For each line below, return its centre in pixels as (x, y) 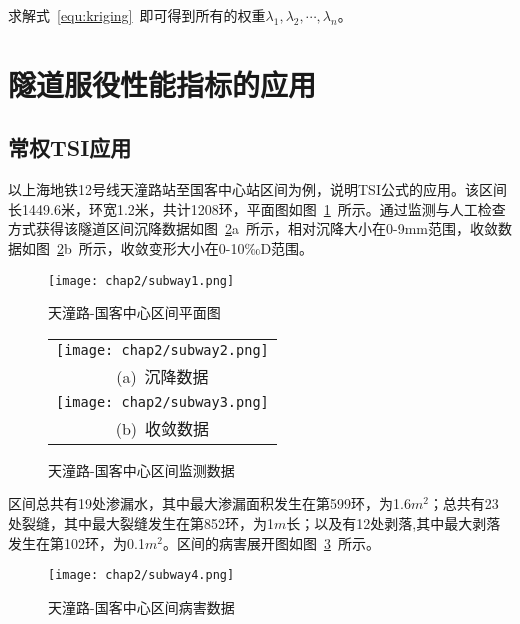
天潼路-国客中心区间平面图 (134, 312)
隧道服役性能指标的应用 (162, 83)
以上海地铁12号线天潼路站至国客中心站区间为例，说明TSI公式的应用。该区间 (257, 189)
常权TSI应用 (70, 147)
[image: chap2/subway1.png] (141, 280)
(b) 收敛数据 (162, 428)
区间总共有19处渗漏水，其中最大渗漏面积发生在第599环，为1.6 (209, 503)
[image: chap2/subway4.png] (141, 575)
